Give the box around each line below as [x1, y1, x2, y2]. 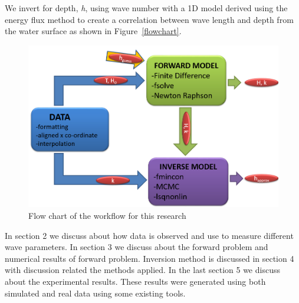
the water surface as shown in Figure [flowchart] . [5, 25, 182, 37]
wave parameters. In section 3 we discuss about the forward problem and [5, 241, 268, 253]
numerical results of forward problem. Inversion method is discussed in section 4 [5, 252, 294, 264]
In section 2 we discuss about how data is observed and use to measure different [5, 229, 294, 241]
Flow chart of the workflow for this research [28, 209, 186, 222]
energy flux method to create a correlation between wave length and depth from [5, 13, 294, 25]
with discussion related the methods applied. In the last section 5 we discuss [5, 264, 280, 276]
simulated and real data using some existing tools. [5, 287, 186, 299]
